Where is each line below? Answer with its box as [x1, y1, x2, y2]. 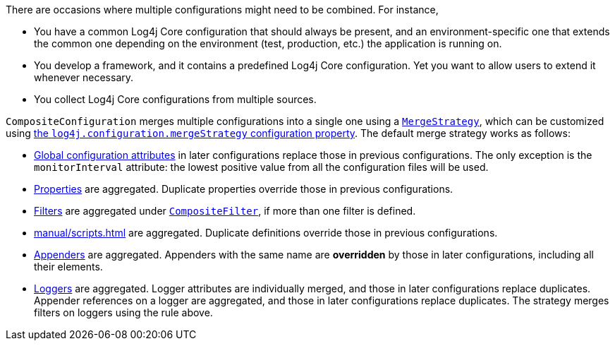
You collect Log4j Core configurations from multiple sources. [34, 93, 317, 105]
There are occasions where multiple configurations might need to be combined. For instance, [6, 4, 439, 16]
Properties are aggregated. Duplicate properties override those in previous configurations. [34, 183, 453, 195]
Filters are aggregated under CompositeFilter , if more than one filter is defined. [34, 205, 416, 217]
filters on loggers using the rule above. [34, 306, 213, 318]
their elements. [34, 261, 103, 273]
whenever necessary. [34, 71, 134, 83]
